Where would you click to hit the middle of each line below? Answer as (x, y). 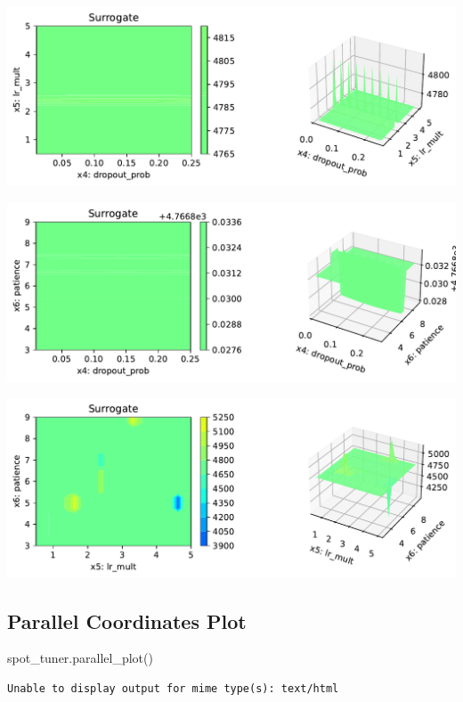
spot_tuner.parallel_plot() (80, 658)
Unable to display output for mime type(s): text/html (173, 688)
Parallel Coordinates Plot (127, 620)
